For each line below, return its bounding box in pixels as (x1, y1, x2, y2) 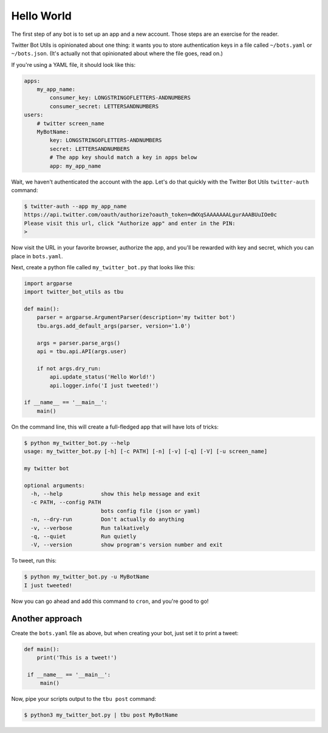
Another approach (11, 613, 82, 624)
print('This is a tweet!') (36, 654, 118, 661)
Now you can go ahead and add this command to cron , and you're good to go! (11, 597, 209, 605)
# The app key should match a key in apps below (49, 154, 197, 161)
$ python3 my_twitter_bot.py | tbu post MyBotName (24, 712, 179, 718)
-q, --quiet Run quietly (30, 533, 137, 540)
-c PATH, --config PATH (30, 499, 101, 506)
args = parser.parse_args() (36, 339, 121, 346)
